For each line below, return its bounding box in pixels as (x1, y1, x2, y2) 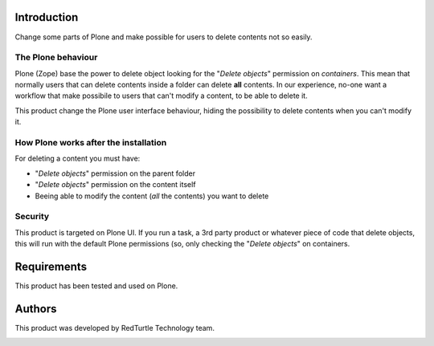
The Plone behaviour (14, 52, 98, 63)
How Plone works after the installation (14, 136, 167, 148)
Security (14, 211, 50, 222)
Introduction (14, 10, 79, 24)
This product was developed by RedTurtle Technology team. (14, 323, 215, 332)
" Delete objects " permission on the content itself (35, 180, 196, 189)
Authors (14, 302, 57, 315)
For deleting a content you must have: (14, 153, 141, 164)
